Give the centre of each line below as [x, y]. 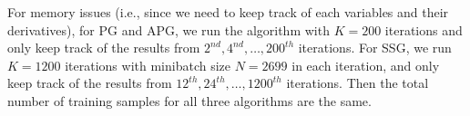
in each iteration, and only [366, 65]
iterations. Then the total [358, 83]
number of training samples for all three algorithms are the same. [189, 100]
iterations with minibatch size [148, 65]
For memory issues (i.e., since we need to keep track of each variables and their [228, 12]
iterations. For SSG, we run [375, 48]
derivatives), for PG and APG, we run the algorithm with [169, 29]
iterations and [424, 29]
